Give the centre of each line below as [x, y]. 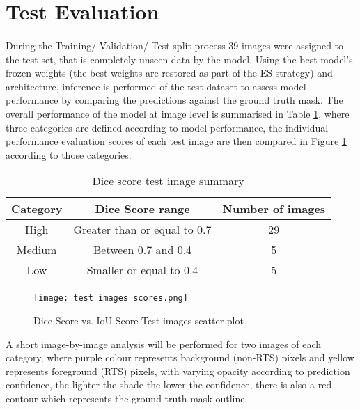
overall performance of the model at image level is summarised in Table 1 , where [178, 113]
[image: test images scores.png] [111, 298]
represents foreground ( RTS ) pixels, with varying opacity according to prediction [178, 371]
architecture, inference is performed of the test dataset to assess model [156, 86]
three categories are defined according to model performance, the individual [167, 127]
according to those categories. [69, 154]
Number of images [274, 209]
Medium [37, 250]
